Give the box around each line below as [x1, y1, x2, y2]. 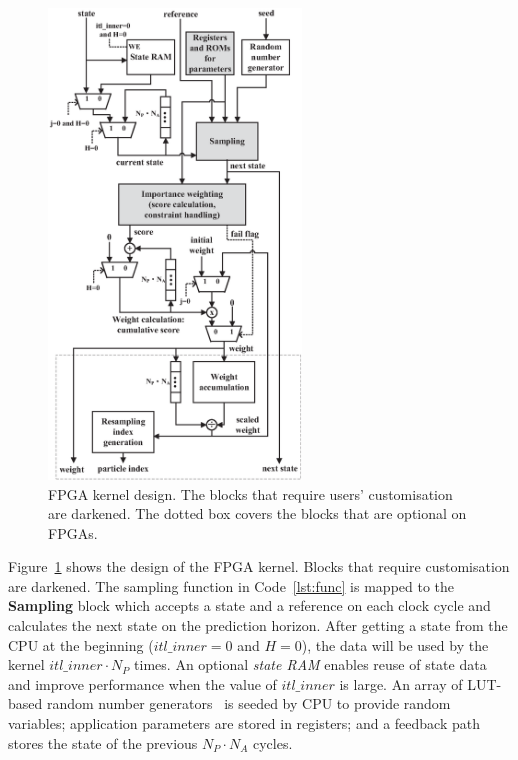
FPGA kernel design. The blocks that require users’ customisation [48, 483, 453, 504]
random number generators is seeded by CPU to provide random [46, 693, 451, 714]
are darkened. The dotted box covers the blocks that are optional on [48, 503, 467, 524]
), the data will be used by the [301, 634, 489, 655]
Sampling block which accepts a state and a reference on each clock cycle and [8, 595, 491, 616]
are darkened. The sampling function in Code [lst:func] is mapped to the [8, 575, 455, 596]
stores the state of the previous [8, 732, 198, 753]
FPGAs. [48, 522, 98, 543]
